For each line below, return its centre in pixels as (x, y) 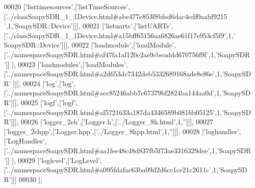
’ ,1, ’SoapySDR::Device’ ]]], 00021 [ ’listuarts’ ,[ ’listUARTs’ (88, 26)
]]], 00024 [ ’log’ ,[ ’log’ (43, 83)
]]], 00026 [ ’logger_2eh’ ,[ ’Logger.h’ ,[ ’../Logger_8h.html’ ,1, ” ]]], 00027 (112, 122)
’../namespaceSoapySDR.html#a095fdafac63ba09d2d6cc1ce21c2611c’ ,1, (112, 170)
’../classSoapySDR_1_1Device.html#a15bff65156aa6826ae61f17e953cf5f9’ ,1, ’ (120, 35)
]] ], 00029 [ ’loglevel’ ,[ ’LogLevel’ (53, 160)
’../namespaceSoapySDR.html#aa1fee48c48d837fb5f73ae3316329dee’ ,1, (111, 150)
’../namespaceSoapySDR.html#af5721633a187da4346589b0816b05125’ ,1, (114, 112)
